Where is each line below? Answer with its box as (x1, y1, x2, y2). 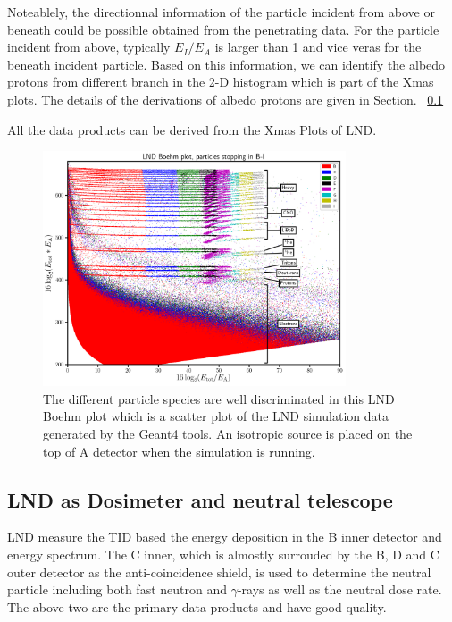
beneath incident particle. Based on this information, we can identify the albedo (7, 55, 446, 73)
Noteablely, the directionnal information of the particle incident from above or (7, 3, 435, 21)
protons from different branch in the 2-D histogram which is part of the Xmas (7, 72, 434, 91)
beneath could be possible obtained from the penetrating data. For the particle (7, 20, 439, 38)
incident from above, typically (7, 38, 171, 56)
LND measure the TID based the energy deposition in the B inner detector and (7, 527, 442, 546)
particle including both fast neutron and (7, 580, 227, 599)
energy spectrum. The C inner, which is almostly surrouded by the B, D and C (7, 544, 439, 563)
